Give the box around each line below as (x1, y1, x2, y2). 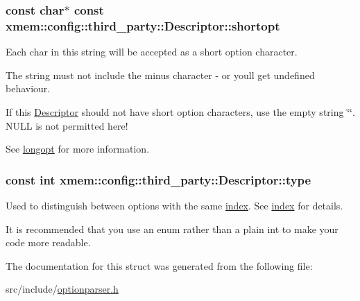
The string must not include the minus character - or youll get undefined (6, 67, 315, 82)
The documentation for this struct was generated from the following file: (6, 258, 313, 273)
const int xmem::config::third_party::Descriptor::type (6, 171, 311, 188)
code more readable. (6, 235, 91, 250)
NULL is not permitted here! (6, 118, 128, 132)
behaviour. (6, 81, 51, 96)
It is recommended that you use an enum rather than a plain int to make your (6, 221, 338, 236)
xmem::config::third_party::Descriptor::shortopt (6, 17, 280, 34)
